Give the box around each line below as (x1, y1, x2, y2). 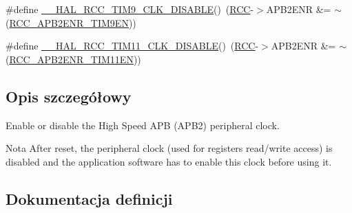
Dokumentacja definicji (6, 188, 173, 209)
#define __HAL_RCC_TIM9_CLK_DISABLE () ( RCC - (6, 2, 254, 16)
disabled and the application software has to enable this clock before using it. (6, 154, 332, 168)
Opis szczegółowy (6, 85, 132, 106)
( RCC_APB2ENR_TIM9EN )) (6, 15, 136, 30)
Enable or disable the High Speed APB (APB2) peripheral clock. (6, 117, 280, 132)
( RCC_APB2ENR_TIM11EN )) (6, 52, 141, 66)
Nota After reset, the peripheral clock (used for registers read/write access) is (6, 141, 333, 155)
